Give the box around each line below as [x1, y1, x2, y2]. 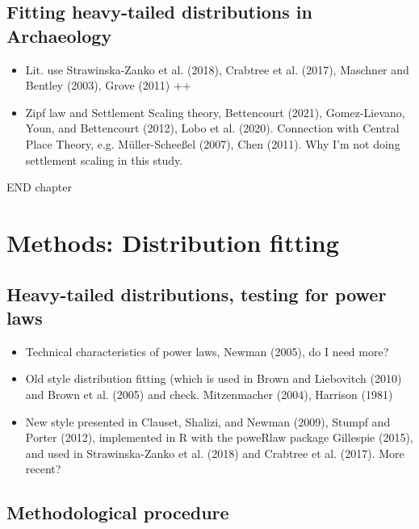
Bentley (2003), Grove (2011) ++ [25, 77, 191, 94]
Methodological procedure [6, 500, 229, 525]
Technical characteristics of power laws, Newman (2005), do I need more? [25, 342, 389, 359]
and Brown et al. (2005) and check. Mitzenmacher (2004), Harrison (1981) [25, 385, 393, 402]
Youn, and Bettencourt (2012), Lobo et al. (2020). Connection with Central [25, 120, 400, 136]
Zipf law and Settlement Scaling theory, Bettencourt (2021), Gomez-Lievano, [25, 103, 405, 120]
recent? [25, 460, 61, 477]
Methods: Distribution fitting [6, 225, 339, 258]
